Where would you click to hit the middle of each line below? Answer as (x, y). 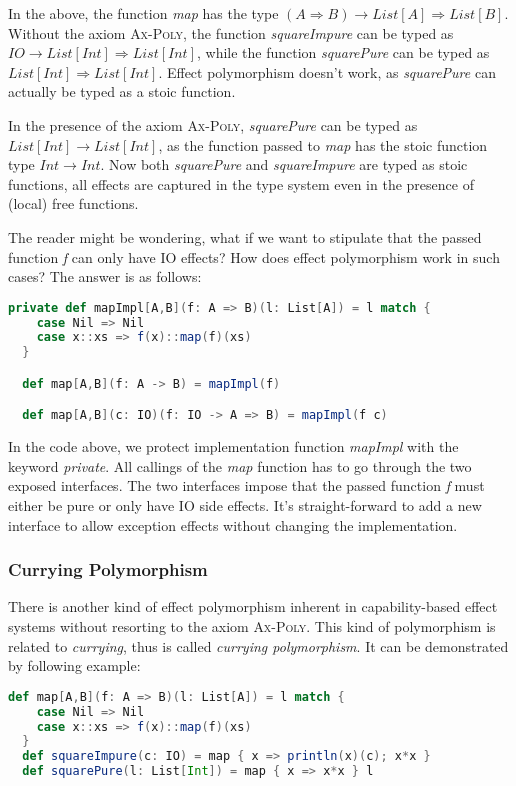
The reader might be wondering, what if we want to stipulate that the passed (245, 236)
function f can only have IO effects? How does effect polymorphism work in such (254, 256)
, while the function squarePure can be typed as (343, 52)
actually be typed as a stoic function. (122, 91)
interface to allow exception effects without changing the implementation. (233, 524)
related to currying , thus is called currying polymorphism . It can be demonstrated (258, 645)
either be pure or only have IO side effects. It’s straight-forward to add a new (245, 505)
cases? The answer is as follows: (105, 276)
